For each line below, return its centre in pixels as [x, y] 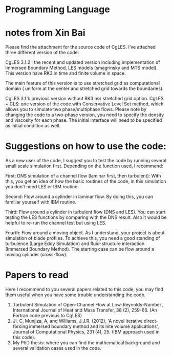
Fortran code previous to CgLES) [47, 315]
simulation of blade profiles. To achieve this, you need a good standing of [83, 238]
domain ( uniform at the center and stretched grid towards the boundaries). [84, 88]
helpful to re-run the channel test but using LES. [56, 223]
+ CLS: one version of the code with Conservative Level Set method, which [84, 104]
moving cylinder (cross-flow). [37, 255]
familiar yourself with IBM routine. [41, 202]
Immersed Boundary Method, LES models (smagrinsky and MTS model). [81, 68]
